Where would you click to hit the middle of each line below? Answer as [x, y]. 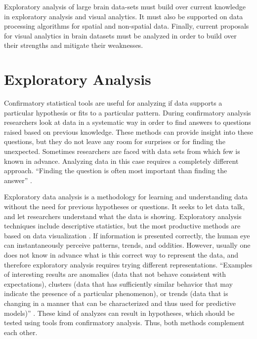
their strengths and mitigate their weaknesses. [74, 45]
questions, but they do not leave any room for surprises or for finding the [115, 141]
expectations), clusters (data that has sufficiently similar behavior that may [118, 283]
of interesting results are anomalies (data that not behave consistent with [115, 274]
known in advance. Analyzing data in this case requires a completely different [121, 161]
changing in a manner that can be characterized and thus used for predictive [120, 303]
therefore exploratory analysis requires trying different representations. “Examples [128, 264]
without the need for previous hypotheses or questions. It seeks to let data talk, [125, 207]
